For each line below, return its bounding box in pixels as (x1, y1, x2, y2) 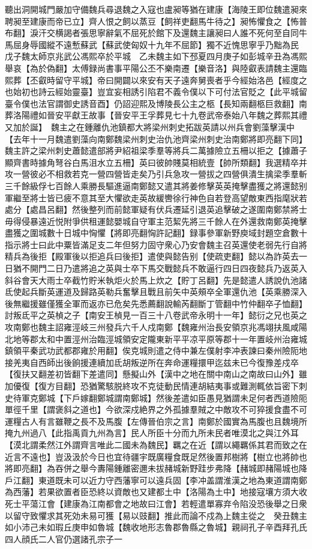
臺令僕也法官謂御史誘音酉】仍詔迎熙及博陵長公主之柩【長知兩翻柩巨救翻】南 (5, 97, 307, 109)
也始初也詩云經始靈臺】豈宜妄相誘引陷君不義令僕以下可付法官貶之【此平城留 (5, 85, 307, 98)
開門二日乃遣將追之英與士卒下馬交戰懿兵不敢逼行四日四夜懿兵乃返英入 (29, 262, 307, 274)
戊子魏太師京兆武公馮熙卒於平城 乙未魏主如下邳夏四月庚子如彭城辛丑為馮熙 (5, 50, 307, 62)
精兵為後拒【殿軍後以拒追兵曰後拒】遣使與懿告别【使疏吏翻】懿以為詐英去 (5, 250, 299, 262)
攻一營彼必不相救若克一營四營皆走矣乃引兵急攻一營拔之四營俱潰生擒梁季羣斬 (5, 168, 307, 180)
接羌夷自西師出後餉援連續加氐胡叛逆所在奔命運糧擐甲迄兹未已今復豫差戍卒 (5, 356, 299, 368)
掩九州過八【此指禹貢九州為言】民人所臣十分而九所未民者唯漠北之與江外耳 (5, 426, 299, 439)
